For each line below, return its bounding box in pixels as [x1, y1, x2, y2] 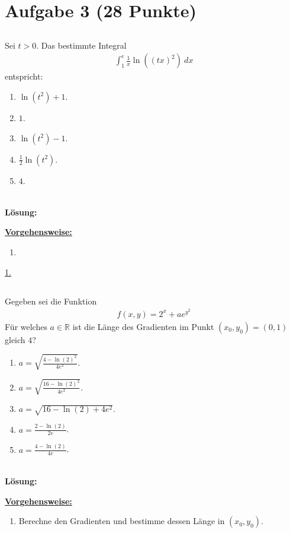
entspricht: [5, 70, 43, 83]
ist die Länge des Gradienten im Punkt [72, 320, 214, 332]
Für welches [5, 320, 47, 332]
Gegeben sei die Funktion [5, 294, 97, 307]
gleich [5, 333, 25, 345]
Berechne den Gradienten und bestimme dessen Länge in [18, 515, 225, 527]
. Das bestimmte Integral [36, 39, 127, 51]
